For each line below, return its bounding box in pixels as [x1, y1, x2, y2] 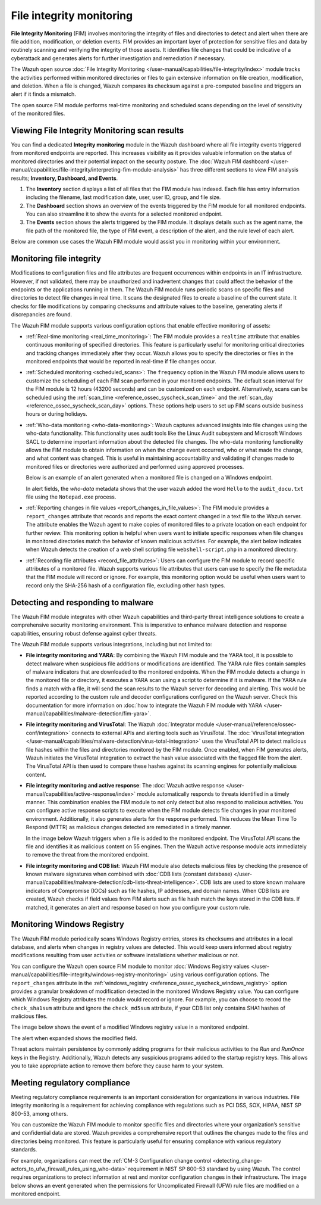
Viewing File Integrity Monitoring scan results [11, 125, 184, 135]
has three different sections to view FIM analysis [180, 166, 298, 173]
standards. [11, 1146, 37, 1153]
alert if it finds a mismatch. [11, 91, 77, 98]
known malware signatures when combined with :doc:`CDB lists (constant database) [26, 870, 233, 878]
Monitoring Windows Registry [11, 919, 125, 929]
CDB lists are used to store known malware [200, 879, 306, 886]
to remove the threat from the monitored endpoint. [26, 851, 149, 858]
